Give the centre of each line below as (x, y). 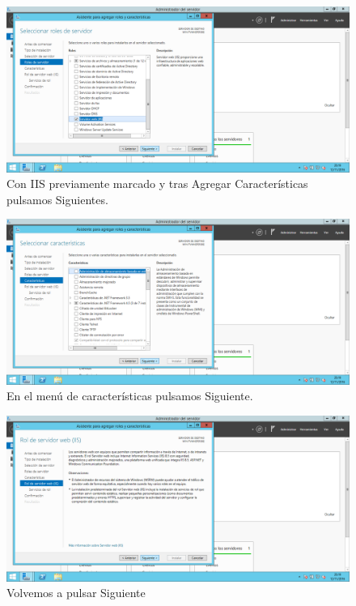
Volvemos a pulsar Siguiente (76, 593)
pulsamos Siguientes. (57, 199)
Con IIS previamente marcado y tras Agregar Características (157, 184)
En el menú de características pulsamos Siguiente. (130, 396)
